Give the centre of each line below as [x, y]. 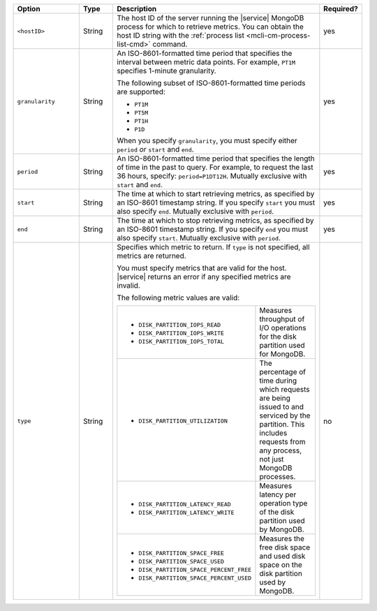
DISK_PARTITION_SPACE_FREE [182, 553]
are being [275, 398]
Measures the [282, 539]
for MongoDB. [282, 354]
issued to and [281, 407]
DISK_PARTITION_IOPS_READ [180, 325]
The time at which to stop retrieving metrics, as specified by [215, 220]
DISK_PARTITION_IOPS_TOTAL [182, 341]
